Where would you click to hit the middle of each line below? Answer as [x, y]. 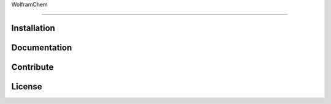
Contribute [32, 67]
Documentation [42, 47]
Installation [33, 28]
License [27, 87]
